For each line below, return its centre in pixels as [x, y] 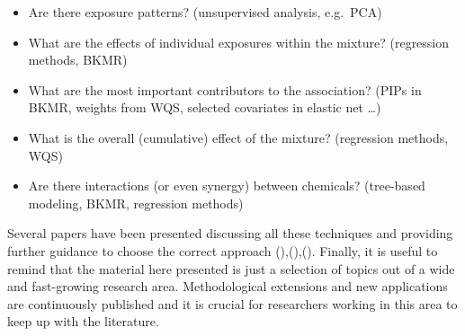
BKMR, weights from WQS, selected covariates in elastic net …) [205, 107]
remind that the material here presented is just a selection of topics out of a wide [231, 268]
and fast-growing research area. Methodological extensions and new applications [228, 286]
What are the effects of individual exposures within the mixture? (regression [239, 42]
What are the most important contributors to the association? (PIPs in [225, 89]
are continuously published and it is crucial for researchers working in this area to [232, 303]
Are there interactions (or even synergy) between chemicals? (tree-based [227, 186]
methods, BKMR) [78, 60]
